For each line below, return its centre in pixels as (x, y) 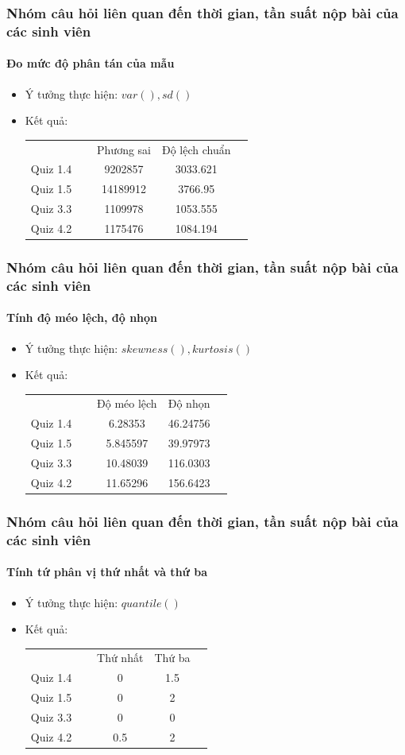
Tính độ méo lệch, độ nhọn (82, 317)
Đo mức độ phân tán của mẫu (91, 63)
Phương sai (124, 149)
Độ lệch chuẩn (197, 149)
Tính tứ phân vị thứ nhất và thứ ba (107, 572)
